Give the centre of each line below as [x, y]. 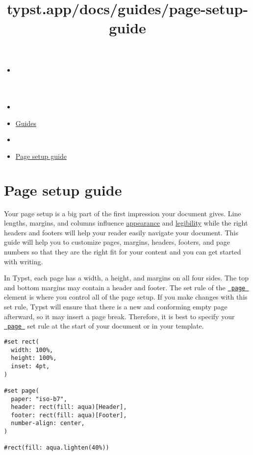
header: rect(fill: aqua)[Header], [69, 407]
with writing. [24, 261]
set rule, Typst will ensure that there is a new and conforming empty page [116, 307]
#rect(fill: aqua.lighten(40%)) [57, 448]
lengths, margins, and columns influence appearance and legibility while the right [126, 223]
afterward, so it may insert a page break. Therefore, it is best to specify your [119, 316]
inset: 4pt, [30, 366]
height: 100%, [34, 358]
